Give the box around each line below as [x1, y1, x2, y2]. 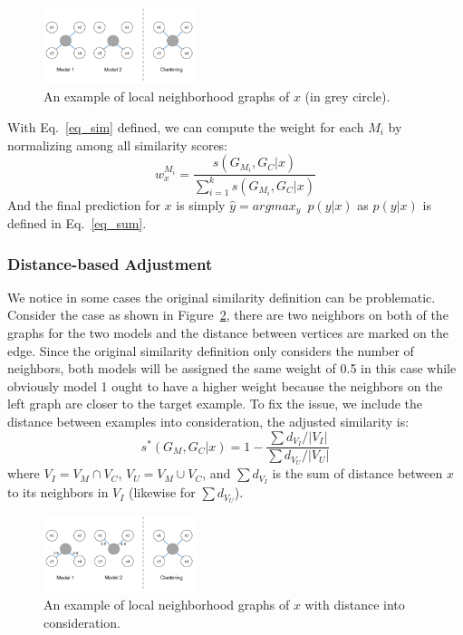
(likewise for [129, 483, 196, 502]
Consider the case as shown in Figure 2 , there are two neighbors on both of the [7, 305, 449, 324]
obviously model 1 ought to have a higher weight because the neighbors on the [7, 376, 443, 395]
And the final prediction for [7, 195, 160, 214]
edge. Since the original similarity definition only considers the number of [7, 341, 414, 360]
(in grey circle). [304, 87, 391, 106]
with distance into [304, 595, 405, 614]
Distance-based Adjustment [7, 252, 213, 274]
